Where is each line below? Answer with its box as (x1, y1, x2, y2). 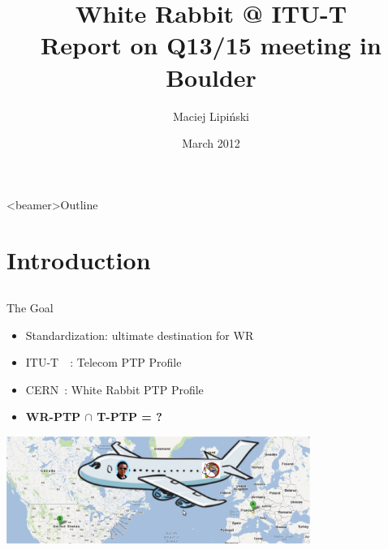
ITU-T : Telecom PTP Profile (25, 354, 182, 371)
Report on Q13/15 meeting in (41, 28, 382, 62)
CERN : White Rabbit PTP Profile (25, 380, 204, 397)
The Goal (6, 299, 54, 316)
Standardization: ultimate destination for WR (25, 326, 254, 343)
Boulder (166, 60, 257, 93)
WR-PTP (25, 408, 81, 425)
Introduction (6, 243, 151, 277)
